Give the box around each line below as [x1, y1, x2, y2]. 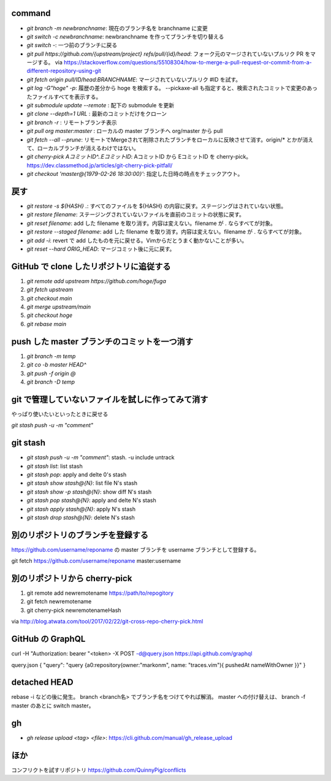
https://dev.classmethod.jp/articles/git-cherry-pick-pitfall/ [26, 161, 173, 169]
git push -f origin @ [26, 370, 76, 377]
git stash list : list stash [26, 462, 83, 470]
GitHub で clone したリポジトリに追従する [11, 261, 171, 272]
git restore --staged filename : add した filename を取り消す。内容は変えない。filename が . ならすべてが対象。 [26, 228, 305, 235]
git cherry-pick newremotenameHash [26, 606, 121, 614]
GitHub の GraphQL [11, 634, 86, 644]
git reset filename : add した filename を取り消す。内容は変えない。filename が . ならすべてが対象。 [26, 219, 276, 227]
